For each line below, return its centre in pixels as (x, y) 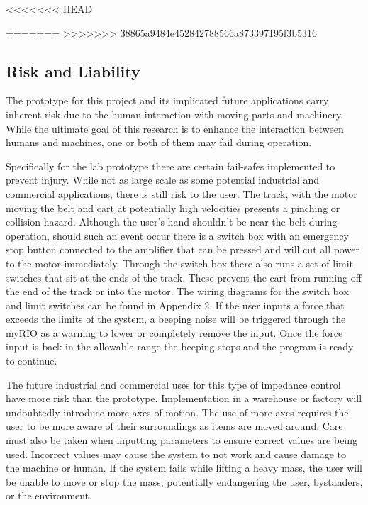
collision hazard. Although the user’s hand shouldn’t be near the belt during (172, 222)
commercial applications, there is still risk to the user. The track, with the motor (182, 193)
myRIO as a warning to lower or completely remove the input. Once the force (174, 332)
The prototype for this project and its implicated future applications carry (167, 100)
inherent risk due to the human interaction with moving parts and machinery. (174, 114)
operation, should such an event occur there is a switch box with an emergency (177, 235)
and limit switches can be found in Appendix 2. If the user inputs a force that (175, 305)
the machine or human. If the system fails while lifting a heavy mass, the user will (184, 468)
